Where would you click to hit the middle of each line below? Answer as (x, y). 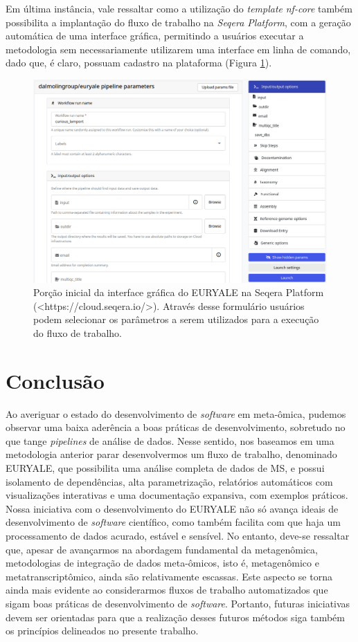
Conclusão (55, 380)
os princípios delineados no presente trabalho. (102, 631)
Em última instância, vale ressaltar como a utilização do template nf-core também (179, 8)
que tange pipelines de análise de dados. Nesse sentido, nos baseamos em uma (170, 440)
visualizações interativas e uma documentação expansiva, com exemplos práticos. (177, 495)
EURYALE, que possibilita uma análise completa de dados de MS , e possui (165, 468)
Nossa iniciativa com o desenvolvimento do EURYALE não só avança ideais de (172, 508)
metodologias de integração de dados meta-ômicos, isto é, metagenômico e (162, 563)
